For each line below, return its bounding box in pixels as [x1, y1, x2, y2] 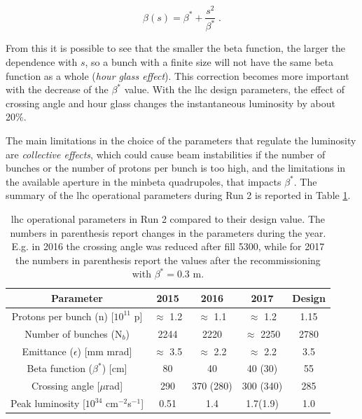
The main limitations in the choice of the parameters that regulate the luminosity [6, 133, 356, 148]
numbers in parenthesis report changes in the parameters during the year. [10, 225, 326, 240]
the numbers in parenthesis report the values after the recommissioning [15, 252, 321, 267]
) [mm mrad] [77, 343, 132, 358]
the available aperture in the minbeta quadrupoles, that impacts [6, 174, 281, 188]
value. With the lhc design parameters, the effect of [124, 82, 345, 97]
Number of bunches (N [25, 326, 123, 341]
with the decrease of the [6, 82, 109, 97]
